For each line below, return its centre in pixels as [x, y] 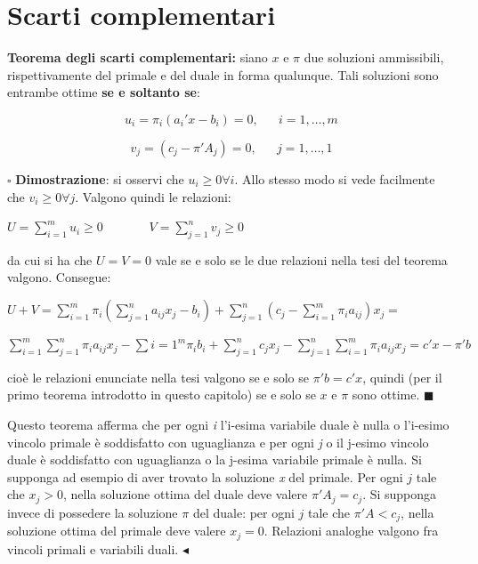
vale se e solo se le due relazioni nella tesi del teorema [301, 259]
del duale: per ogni [243, 512]
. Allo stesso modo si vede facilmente [335, 178]
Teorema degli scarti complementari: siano [138, 57]
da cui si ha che [50, 259]
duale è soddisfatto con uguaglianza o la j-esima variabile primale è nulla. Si [215, 459]
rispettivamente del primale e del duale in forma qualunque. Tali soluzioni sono [223, 74]
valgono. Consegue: [59, 277]
